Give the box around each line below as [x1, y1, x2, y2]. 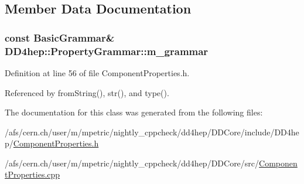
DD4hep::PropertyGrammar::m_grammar [5, 43, 209, 58]
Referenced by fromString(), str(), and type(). [5, 86, 169, 98]
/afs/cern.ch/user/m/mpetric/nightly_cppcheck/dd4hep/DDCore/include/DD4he [5, 125, 299, 138]
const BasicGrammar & [5, 30, 115, 45]
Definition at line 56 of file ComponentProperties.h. [5, 66, 190, 79]
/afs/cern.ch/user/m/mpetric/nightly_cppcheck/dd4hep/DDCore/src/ [5, 156, 259, 169]
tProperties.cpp [5, 168, 60, 180]
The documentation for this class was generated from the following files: [5, 106, 263, 118]
